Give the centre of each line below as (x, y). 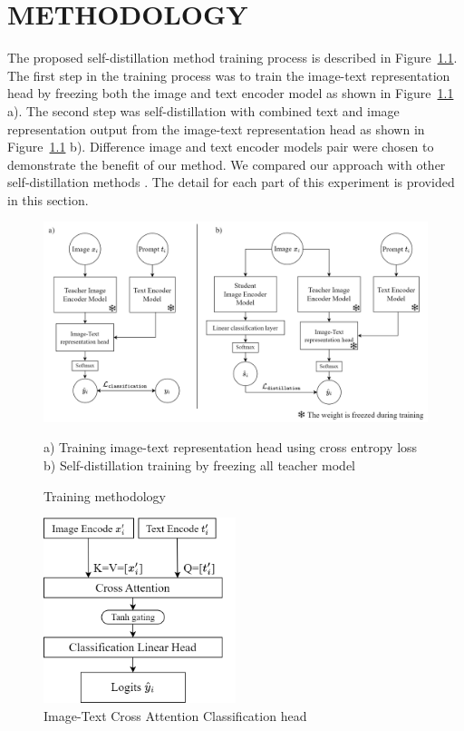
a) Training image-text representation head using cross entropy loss (231, 447)
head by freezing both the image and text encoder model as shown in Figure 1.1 (231, 93)
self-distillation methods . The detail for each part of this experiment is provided (231, 182)
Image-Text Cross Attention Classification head (175, 715)
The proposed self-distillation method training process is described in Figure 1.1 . (232, 58)
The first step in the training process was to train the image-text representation (229, 75)
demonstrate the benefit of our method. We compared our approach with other (227, 164)
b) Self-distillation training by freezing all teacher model (200, 464)
